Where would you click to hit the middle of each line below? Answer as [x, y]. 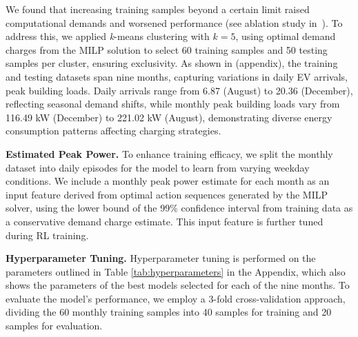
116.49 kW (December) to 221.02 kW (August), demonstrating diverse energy [169, 117]
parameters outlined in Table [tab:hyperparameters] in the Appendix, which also [176, 271]
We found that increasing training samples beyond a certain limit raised [158, 9]
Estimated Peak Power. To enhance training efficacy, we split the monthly [169, 153]
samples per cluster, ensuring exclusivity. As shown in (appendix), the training [172, 63]
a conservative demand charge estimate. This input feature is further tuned [165, 221]
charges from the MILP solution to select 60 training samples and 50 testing [167, 49]
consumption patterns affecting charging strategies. [113, 131]
